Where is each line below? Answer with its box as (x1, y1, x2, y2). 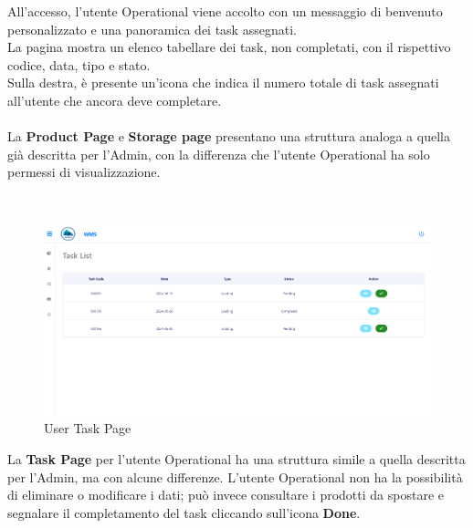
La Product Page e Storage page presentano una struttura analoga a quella (7, 127, 450, 146)
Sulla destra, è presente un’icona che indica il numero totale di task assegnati (7, 73, 439, 92)
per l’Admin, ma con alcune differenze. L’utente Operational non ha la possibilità (7, 467, 463, 486)
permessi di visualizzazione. (7, 162, 161, 181)
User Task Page (44, 419, 131, 438)
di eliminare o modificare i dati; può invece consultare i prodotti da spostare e (7, 485, 444, 504)
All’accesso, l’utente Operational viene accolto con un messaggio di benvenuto (7, 2, 443, 20)
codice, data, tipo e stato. (7, 55, 151, 74)
